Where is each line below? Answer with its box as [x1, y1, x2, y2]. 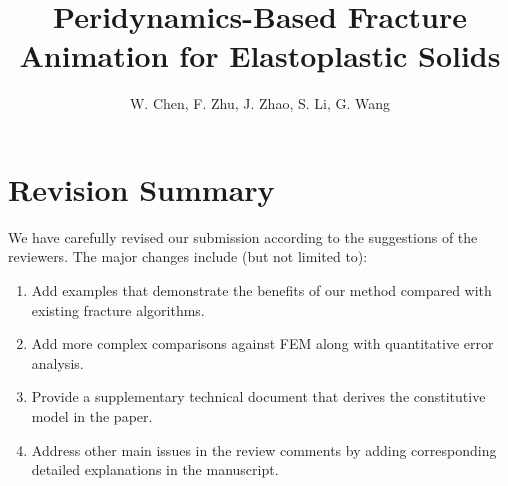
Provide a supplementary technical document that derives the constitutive [31, 386, 486, 407]
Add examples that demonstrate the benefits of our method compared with [31, 280, 492, 301]
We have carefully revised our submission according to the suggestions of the [8, 226, 478, 247]
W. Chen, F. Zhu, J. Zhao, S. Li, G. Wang [129, 93, 391, 114]
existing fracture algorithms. [31, 299, 205, 320]
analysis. [31, 352, 84, 373]
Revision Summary [8, 168, 275, 209]
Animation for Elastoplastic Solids [19, 35, 501, 76]
